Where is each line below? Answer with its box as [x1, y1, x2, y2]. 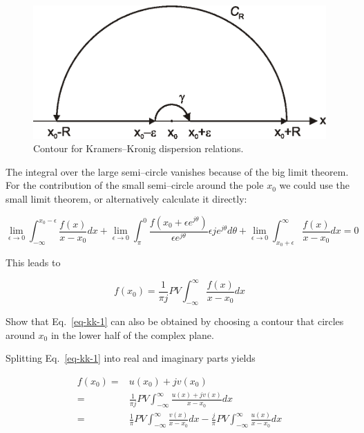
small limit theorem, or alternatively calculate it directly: [6, 191, 247, 205]
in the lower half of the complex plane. [50, 327, 214, 342]
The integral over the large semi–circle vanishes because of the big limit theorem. [6, 164, 349, 178]
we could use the [279, 178, 350, 192]
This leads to [6, 255, 61, 270]
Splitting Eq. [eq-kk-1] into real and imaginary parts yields [6, 351, 256, 365]
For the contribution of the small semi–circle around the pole [6, 178, 264, 192]
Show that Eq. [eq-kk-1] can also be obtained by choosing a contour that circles [6, 314, 344, 329]
